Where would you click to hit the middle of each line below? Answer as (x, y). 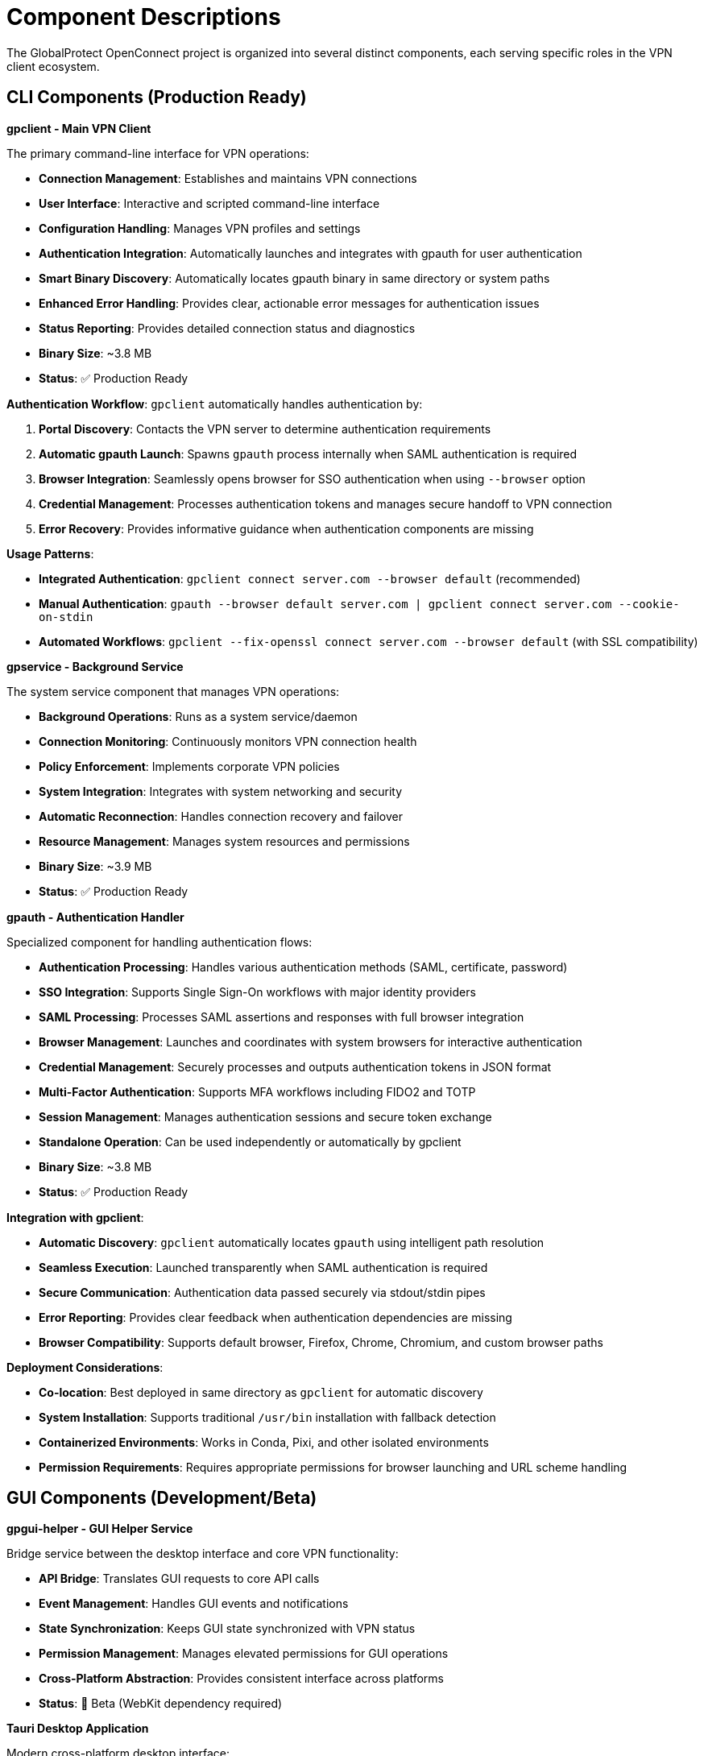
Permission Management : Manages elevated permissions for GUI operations (244, 1654)
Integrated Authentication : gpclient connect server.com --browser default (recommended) (310, 578)
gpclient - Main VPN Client (79, 128)
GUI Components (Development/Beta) (162, 1498)
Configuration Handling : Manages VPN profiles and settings (200, 228)
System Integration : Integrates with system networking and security (221, 791)
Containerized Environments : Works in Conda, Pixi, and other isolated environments (264, 1442)
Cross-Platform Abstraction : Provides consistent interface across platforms (241, 1679)
